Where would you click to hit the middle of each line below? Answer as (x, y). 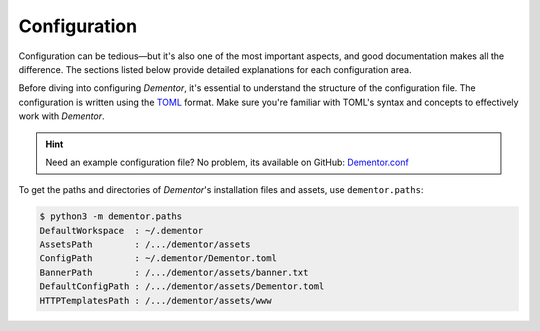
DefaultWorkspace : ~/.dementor (121, 230)
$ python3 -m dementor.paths (111, 216)
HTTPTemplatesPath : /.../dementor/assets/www (155, 300)
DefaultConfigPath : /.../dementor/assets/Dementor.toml (182, 286)
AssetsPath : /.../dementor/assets (145, 244)
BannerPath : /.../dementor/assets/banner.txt (174, 272)
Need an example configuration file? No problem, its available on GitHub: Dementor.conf (227, 162)
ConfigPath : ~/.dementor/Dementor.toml (158, 258)
